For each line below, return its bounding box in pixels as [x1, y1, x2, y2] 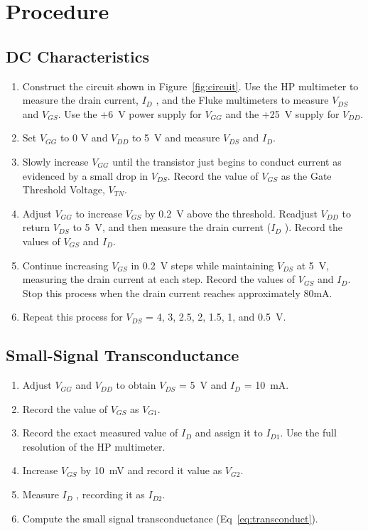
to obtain [116, 377, 156, 392]
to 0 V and [60, 130, 108, 145]
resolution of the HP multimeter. [22, 439, 166, 454]
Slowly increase [22, 154, 89, 168]
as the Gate [281, 168, 332, 183]
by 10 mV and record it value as [80, 463, 222, 478]
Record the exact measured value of [22, 425, 178, 440]
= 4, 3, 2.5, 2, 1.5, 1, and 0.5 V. [146, 309, 286, 324]
